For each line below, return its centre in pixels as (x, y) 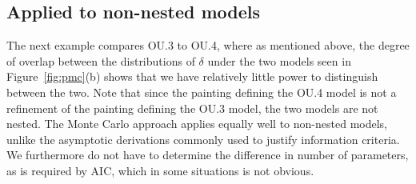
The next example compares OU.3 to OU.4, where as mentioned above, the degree (208, 45)
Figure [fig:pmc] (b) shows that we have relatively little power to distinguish (192, 76)
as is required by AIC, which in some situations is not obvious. (160, 170)
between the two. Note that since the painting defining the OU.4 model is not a (202, 92)
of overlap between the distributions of (101, 60)
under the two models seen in (279, 60)
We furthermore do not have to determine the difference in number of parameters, (208, 155)
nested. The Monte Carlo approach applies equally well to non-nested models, (197, 124)
